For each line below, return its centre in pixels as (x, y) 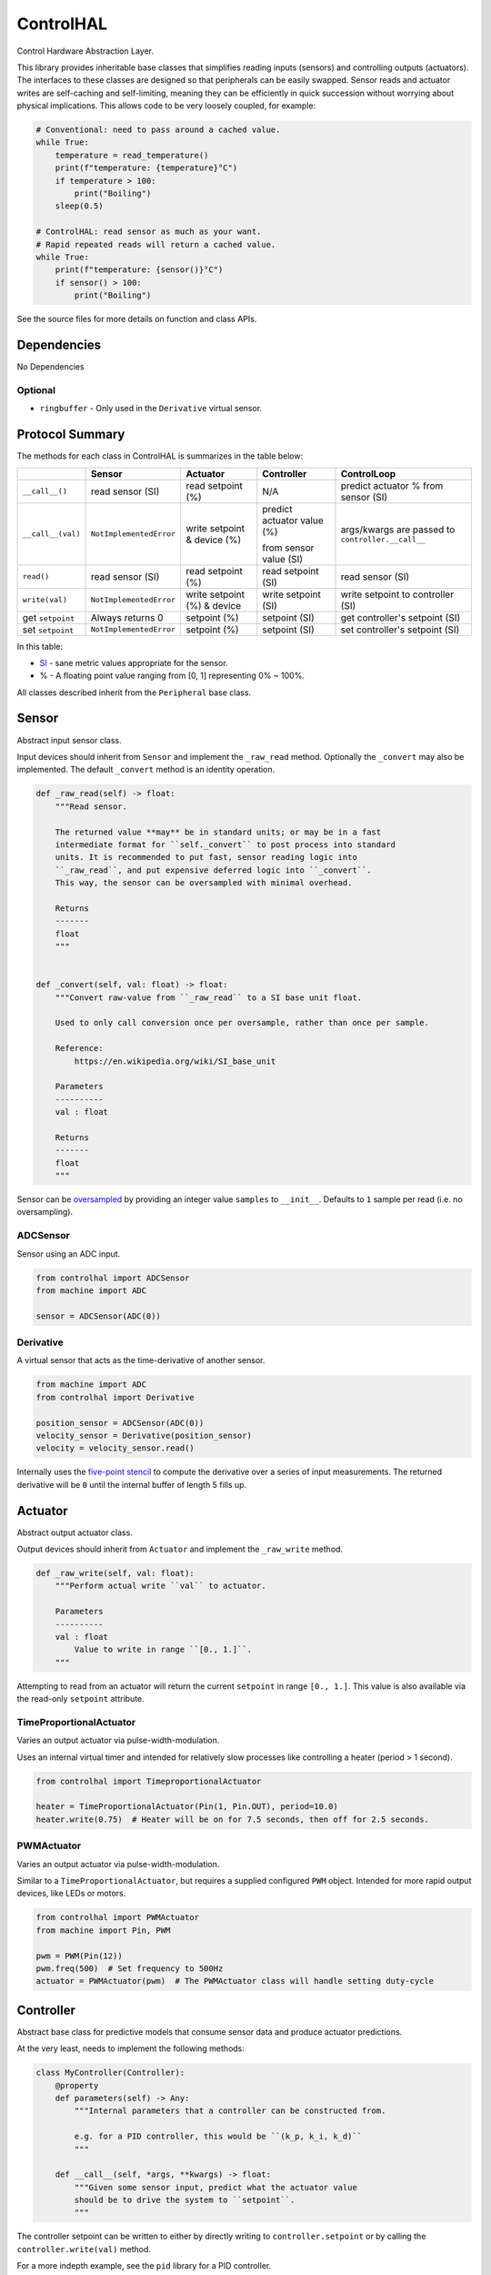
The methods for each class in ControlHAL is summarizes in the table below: (160, 456)
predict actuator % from (392, 485)
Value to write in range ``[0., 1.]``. (163, 1650)
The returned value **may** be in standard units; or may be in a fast (218, 832)
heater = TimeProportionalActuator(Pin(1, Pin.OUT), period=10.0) (187, 1807)
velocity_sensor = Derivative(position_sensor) (144, 1436)
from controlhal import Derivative (115, 1397)
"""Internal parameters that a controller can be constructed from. (230, 2111)
